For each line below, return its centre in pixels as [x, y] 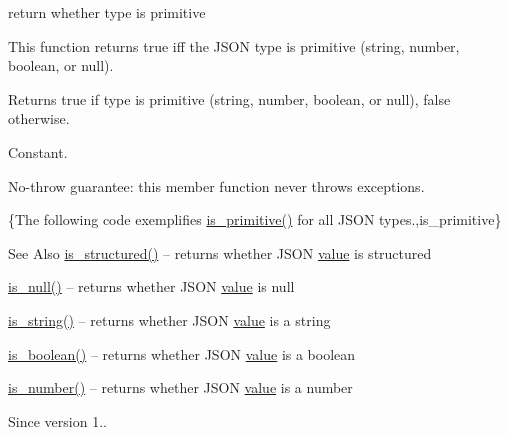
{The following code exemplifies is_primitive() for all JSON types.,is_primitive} [255, 219]
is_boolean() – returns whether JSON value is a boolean [182, 353]
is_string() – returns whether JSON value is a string [169, 319]
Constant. [38, 151]
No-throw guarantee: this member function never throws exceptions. [216, 185]
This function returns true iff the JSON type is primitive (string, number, [234, 45]
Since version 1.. [57, 420]
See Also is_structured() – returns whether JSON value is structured [220, 252]
